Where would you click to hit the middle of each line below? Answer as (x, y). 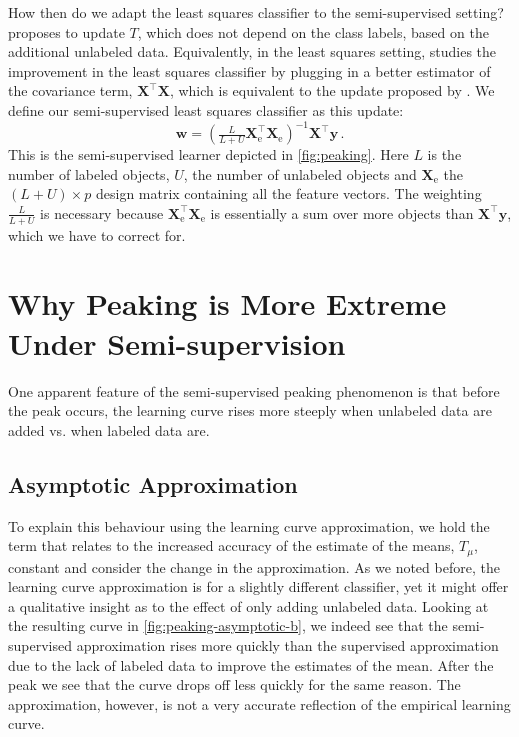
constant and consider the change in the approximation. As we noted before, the (254, 566)
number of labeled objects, (89, 173)
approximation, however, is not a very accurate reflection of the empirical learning (259, 703)
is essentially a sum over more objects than (342, 212)
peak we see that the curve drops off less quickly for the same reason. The (234, 684)
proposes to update (66, 31)
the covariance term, (70, 90)
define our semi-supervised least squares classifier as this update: (206, 109)
